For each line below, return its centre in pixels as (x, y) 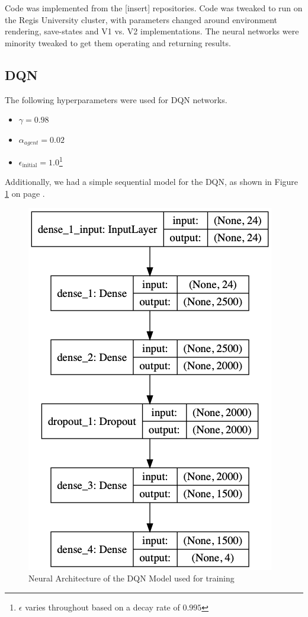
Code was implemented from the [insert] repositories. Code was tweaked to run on (154, 8)
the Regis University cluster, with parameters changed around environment (141, 19)
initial (30, 166)
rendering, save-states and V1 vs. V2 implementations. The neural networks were (152, 31)
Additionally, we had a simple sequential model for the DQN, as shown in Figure (152, 182)
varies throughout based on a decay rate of (102, 607)
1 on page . (25, 194)
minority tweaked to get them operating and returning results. (118, 42)
